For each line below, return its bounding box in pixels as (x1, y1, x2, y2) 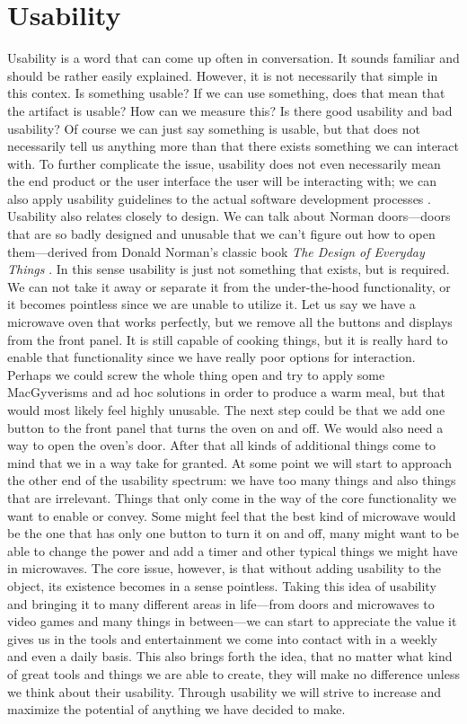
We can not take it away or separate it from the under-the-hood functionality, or (7, 277, 451, 296)
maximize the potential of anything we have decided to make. (7, 700, 346, 719)
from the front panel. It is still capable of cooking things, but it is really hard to (7, 330, 448, 349)
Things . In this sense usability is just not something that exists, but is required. (7, 260, 450, 278)
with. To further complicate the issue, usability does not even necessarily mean (7, 154, 441, 172)
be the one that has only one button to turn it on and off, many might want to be (7, 524, 459, 543)
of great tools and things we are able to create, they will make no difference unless (7, 664, 461, 683)
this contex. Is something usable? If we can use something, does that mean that (7, 84, 445, 102)
